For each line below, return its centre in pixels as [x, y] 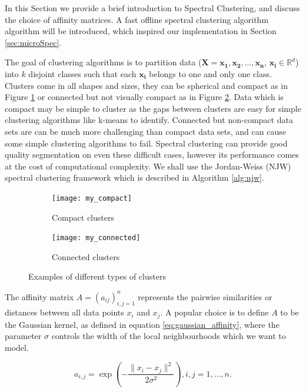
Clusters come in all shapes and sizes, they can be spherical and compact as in [146, 85]
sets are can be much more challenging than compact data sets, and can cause [145, 131]
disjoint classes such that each [82, 73]
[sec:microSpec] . [33, 42]
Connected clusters [86, 256]
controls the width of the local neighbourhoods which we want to [169, 336]
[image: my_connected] [96, 238]
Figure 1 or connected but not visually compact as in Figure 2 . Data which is [144, 97]
